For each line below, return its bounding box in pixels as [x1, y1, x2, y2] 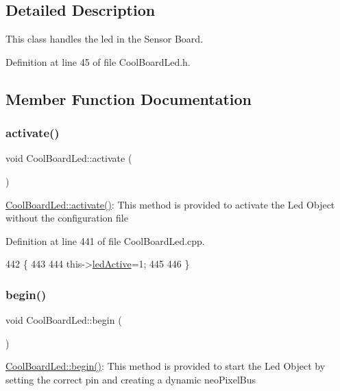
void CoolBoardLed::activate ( [5, 151, 132, 165]
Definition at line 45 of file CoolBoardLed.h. [5, 54, 191, 69]
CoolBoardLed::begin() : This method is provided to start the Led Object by [5, 359, 326, 373]
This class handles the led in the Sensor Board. [5, 32, 204, 46]
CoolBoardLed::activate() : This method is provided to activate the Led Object [5, 197, 335, 211]
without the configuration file [5, 211, 128, 225]
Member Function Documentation [5, 88, 252, 109]
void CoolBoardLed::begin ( [5, 313, 122, 327]
